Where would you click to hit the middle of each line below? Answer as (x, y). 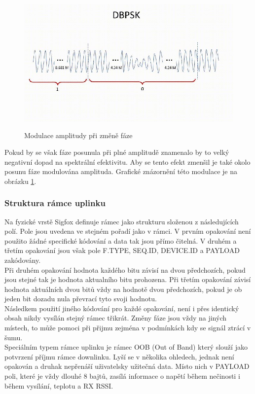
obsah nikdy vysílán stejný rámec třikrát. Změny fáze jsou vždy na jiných (116, 318)
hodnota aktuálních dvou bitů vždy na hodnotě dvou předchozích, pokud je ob (123, 289)
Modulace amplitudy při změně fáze (78, 135)
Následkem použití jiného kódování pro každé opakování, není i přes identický (122, 308)
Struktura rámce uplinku (55, 203)
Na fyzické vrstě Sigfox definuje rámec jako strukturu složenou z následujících (122, 221)
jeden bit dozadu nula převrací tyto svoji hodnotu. (81, 299)
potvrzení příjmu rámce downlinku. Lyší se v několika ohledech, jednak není (119, 356)
